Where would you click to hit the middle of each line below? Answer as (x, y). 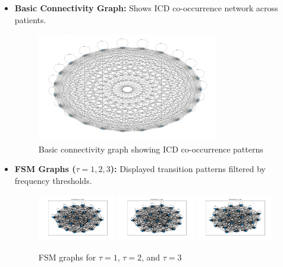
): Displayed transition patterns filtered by (188, 169)
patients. (30, 19)
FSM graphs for (67, 257)
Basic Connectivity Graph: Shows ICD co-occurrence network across (146, 8)
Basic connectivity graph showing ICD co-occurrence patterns (151, 149)
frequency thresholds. (53, 181)
